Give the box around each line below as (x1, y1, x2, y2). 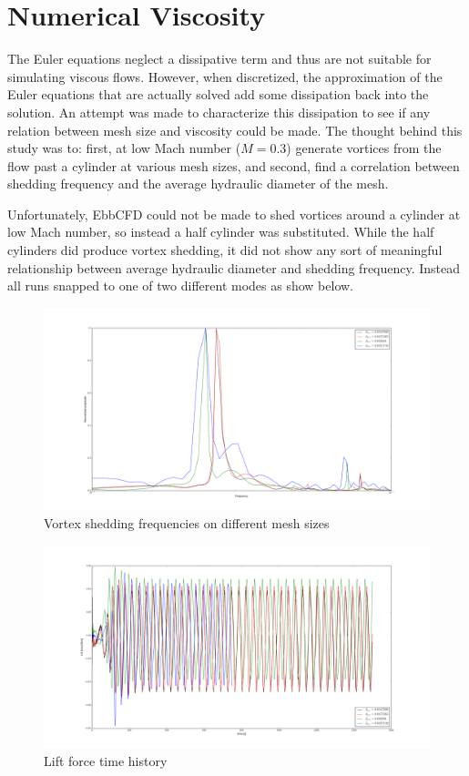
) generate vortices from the (286, 138, 442, 158)
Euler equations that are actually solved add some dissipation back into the (7, 85, 429, 104)
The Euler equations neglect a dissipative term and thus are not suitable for (7, 49, 432, 68)
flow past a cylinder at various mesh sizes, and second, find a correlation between (7, 156, 460, 175)
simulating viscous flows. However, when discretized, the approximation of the (7, 66, 443, 86)
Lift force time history (44, 751, 168, 771)
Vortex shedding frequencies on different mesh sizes (44, 514, 330, 533)
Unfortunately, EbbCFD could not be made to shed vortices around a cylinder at (7, 204, 461, 223)
